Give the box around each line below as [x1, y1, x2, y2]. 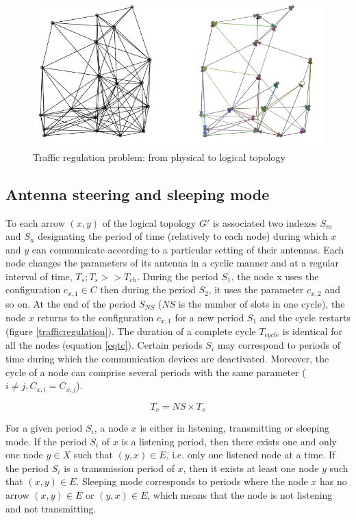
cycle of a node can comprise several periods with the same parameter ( [5, 364, 306, 379]
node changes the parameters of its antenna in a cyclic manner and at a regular [5, 256, 339, 270]
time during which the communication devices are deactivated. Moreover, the [5, 351, 329, 366]
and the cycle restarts [259, 310, 351, 324]
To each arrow [5, 215, 65, 230]
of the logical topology [102, 215, 196, 230]
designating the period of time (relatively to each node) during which [38, 229, 328, 243]
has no [320, 474, 347, 488]
